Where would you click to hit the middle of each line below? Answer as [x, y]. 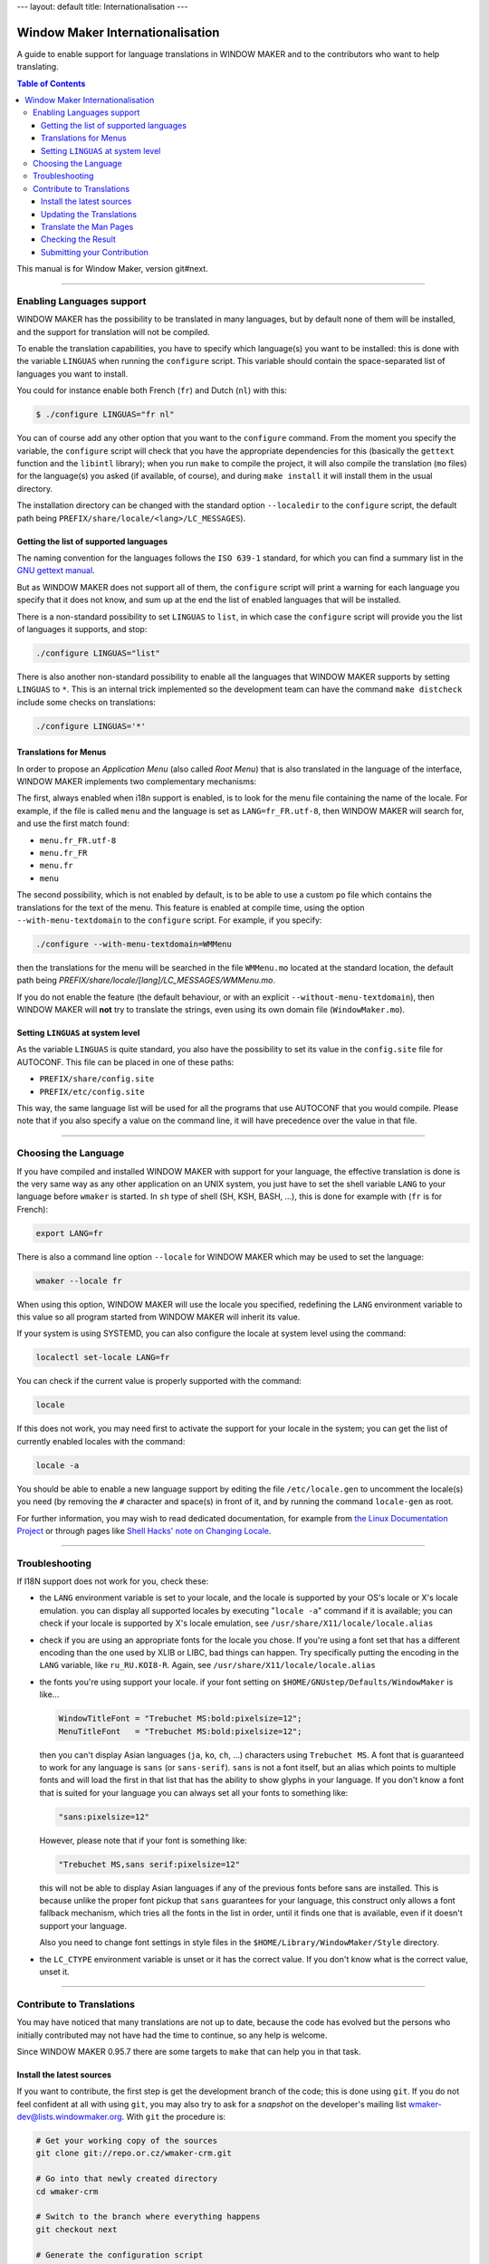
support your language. [83, 1925]
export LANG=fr [69, 1233]
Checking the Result [79, 239]
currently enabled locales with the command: [101, 1441]
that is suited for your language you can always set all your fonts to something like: [194, 1792]
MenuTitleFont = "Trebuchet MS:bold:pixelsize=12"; [180, 1731]
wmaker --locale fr [79, 1281]
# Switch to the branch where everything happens [148, 2217]
